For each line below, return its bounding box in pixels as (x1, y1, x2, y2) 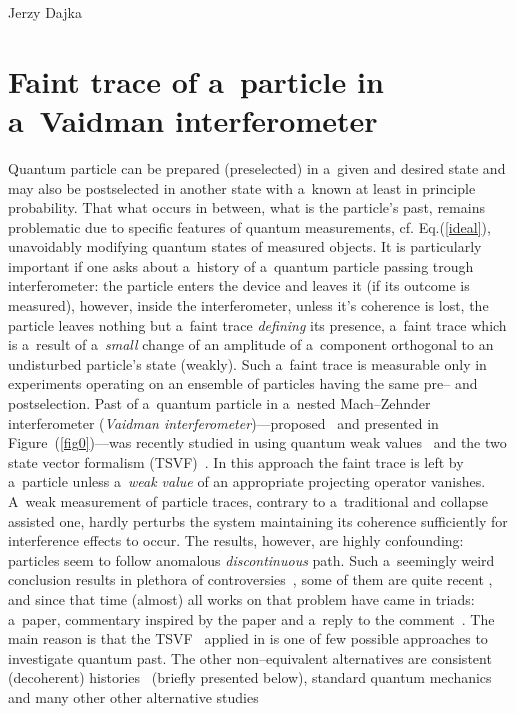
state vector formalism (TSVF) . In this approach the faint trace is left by (8, 451, 464, 472)
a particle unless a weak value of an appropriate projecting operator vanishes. (8, 471, 486, 492)
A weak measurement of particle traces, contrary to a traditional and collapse (8, 491, 488, 511)
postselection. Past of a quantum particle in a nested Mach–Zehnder (8, 393, 431, 414)
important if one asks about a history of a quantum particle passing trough (8, 255, 474, 276)
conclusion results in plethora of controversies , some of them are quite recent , (8, 569, 493, 590)
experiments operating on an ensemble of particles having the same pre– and (8, 373, 478, 394)
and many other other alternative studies (8, 686, 259, 707)
